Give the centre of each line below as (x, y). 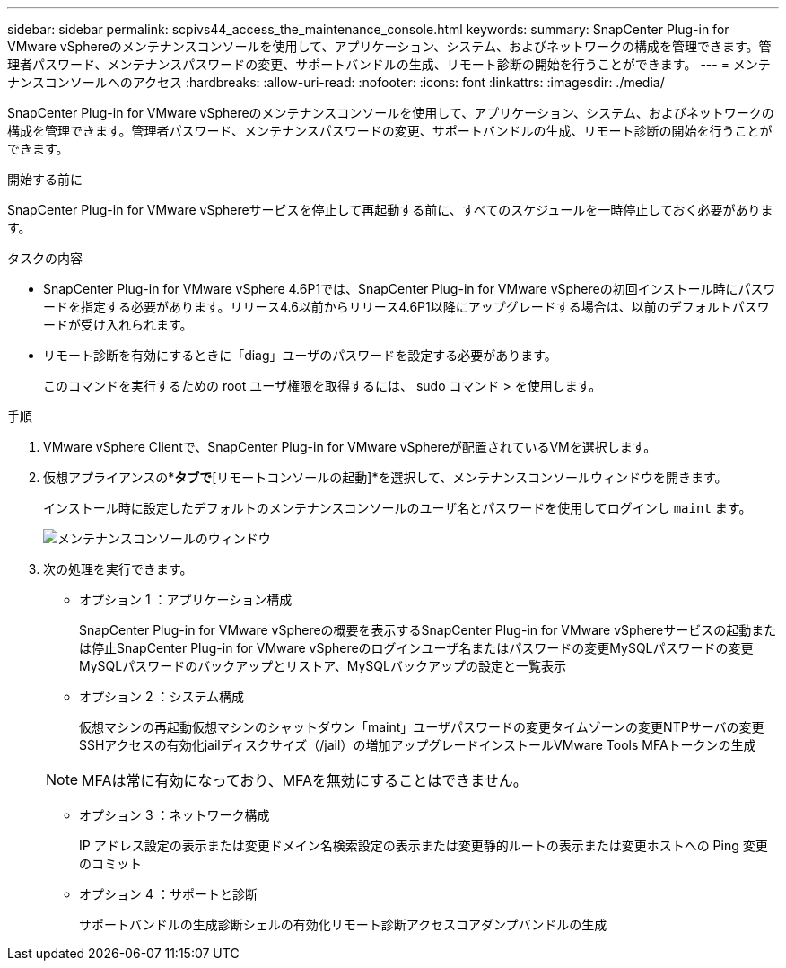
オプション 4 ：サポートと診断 (168, 894)
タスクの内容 (45, 258)
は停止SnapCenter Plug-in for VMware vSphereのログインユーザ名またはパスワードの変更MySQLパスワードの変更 (416, 648)
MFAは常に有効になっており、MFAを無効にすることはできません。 (305, 780)
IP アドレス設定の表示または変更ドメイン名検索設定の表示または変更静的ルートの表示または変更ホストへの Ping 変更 (424, 845)
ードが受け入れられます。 (118, 325)
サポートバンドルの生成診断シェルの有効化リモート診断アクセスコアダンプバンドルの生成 (343, 924)
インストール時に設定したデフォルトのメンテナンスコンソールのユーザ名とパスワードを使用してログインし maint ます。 (397, 508)
